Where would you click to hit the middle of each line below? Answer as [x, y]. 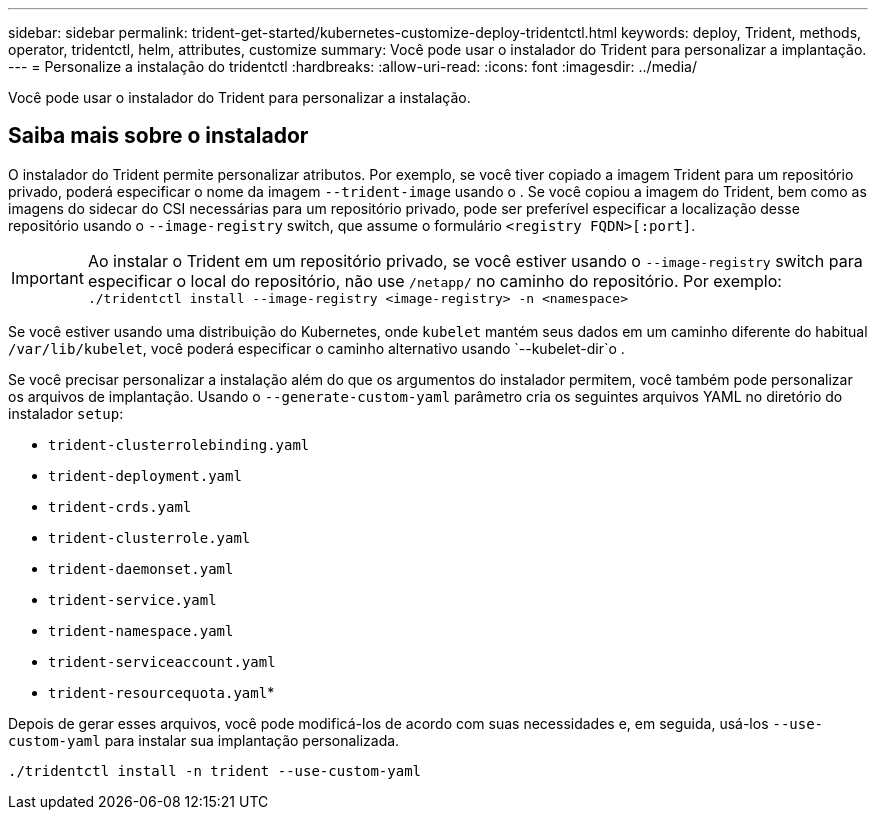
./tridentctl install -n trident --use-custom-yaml [215, 770]
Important [47, 278]
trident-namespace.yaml [141, 630]
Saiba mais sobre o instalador [158, 136]
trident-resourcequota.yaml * [161, 692]
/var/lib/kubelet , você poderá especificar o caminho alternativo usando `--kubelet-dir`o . [316, 348]
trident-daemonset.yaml [141, 568]
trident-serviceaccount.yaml [162, 661]
